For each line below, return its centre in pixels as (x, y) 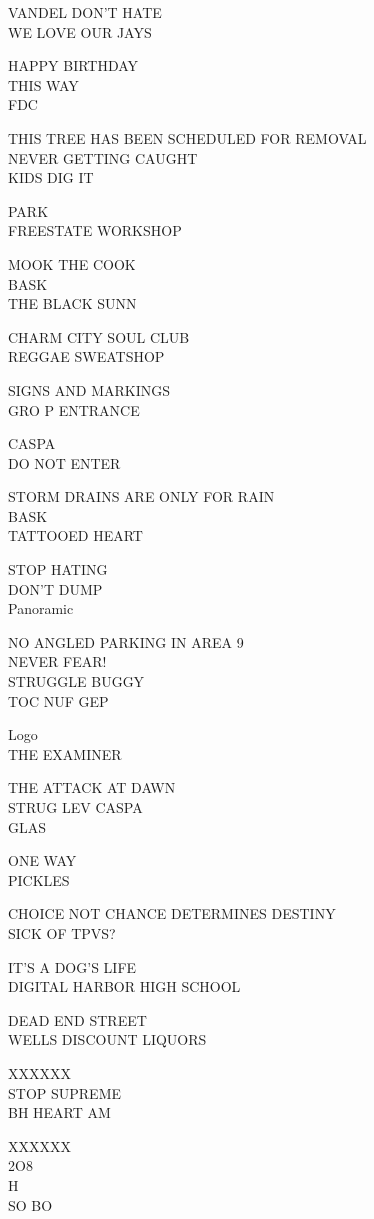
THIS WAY (43, 84)
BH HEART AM (59, 1112)
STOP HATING (58, 569)
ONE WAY (42, 860)
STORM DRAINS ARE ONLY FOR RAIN (141, 496)
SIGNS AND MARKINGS (89, 389)
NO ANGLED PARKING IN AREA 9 (126, 641)
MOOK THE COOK (72, 263)
